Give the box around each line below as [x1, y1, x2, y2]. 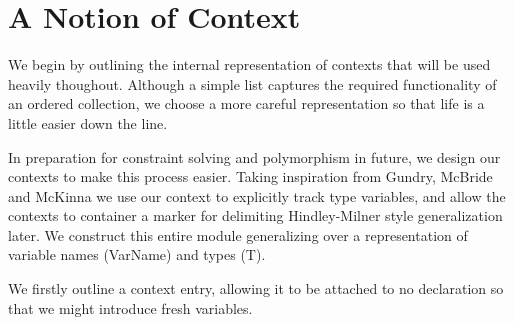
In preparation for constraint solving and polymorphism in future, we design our [8, 146, 501, 167]
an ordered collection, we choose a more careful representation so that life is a [8, 93, 485, 114]
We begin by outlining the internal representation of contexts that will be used [8, 54, 491, 75]
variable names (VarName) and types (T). [8, 244, 266, 265]
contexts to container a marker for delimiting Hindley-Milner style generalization [8, 205, 503, 226]
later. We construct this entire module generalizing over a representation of [8, 224, 468, 245]
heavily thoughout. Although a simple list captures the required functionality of [8, 73, 497, 94]
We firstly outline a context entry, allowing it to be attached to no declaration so [8, 278, 504, 299]
